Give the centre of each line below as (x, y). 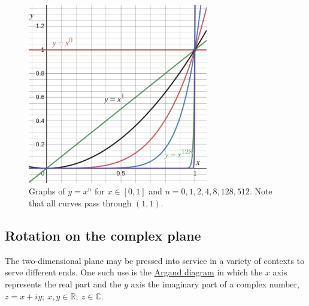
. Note (261, 191)
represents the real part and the (63, 283)
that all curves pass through (80, 202)
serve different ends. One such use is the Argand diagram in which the (134, 272)
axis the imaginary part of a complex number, (215, 283)
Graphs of (47, 191)
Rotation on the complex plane (103, 235)
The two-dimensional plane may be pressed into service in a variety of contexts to (155, 260)
